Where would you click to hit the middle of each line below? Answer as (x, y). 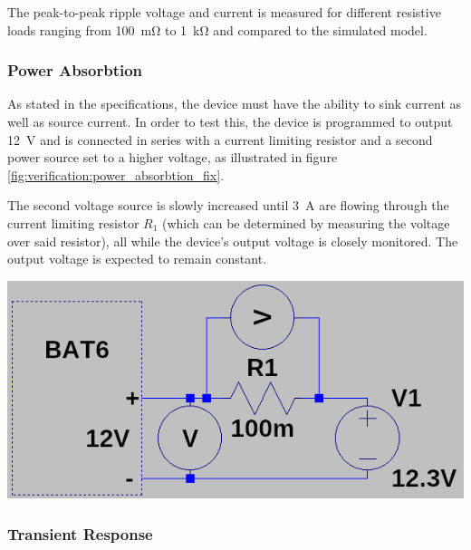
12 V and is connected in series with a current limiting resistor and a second (220, 139)
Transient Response (80, 533)
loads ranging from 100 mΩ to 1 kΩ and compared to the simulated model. (217, 29)
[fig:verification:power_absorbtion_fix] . (116, 174)
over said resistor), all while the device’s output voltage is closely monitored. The (233, 241)
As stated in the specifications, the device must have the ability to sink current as (235, 104)
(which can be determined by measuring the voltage (306, 222)
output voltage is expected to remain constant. (137, 259)
